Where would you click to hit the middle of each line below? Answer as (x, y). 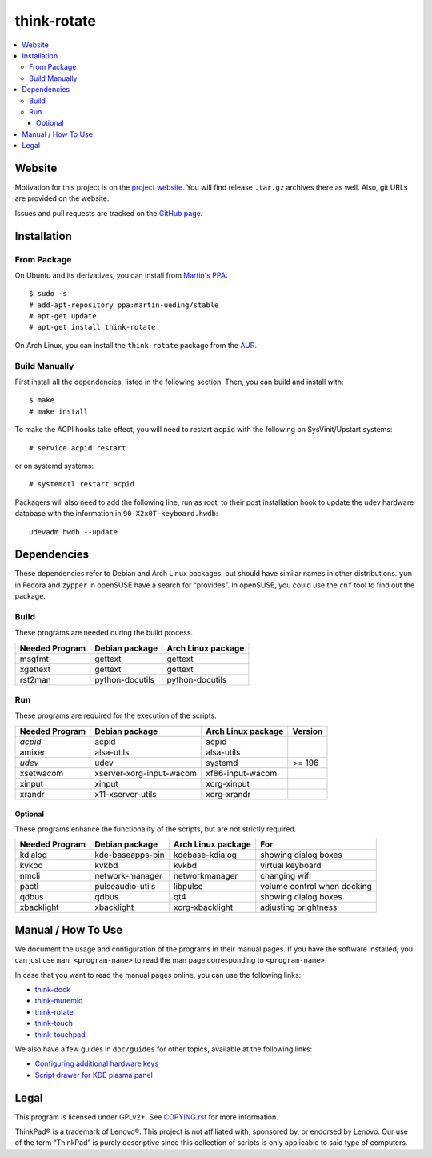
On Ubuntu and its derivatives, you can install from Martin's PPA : (121, 275)
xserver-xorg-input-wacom (146, 773)
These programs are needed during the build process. (104, 633)
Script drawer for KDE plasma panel (94, 1075)
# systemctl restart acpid (82, 484)
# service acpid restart (78, 448)
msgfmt (34, 659)
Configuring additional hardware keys (97, 1063)
